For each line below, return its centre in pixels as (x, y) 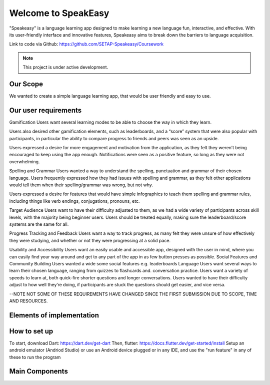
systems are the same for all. (39, 224)
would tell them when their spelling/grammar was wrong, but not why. (81, 185)
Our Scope (26, 84)
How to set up (31, 331)
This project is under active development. (65, 67)
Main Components (39, 371)
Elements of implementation (54, 315)
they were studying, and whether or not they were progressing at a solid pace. (90, 240)
